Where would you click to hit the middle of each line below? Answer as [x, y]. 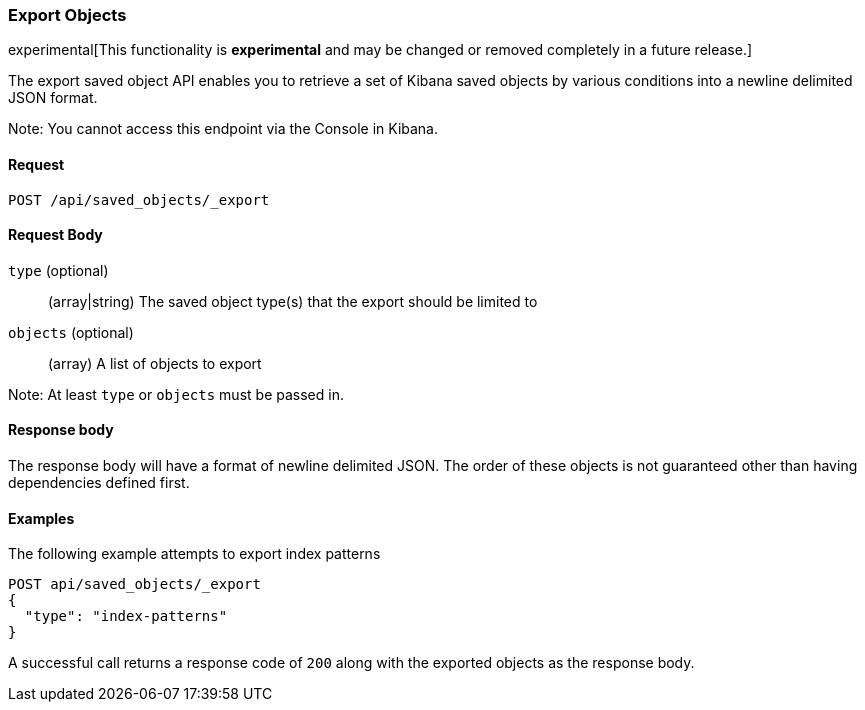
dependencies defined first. [99, 483]
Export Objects [67, 15]
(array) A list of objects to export [155, 363]
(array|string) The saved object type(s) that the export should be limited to [293, 301]
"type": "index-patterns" [126, 616]
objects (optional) [71, 332]
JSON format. [53, 98]
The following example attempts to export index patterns [194, 554]
